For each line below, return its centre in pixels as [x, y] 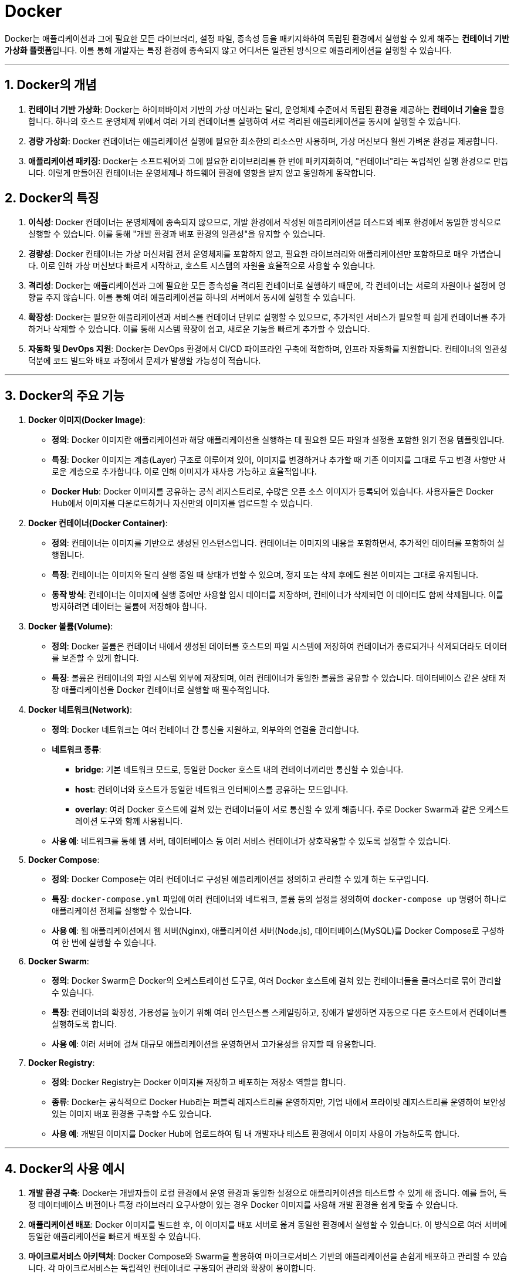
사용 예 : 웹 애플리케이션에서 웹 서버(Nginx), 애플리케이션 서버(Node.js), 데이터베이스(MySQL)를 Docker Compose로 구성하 [278, 931]
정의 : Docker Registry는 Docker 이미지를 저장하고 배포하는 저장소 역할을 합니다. [199, 1082]
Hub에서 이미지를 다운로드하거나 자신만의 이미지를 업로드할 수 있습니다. [182, 503]
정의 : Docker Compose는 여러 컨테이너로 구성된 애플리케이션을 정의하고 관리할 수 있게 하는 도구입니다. [240, 879]
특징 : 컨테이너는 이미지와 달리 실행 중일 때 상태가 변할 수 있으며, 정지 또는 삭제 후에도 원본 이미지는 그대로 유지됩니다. [265, 575]
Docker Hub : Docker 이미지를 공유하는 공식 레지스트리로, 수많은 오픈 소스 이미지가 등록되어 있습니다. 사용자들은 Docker [273, 492]
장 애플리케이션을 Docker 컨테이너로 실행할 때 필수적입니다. [161, 690]
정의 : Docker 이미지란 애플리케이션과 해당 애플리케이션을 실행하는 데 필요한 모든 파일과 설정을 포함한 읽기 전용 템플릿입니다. [278, 440]
